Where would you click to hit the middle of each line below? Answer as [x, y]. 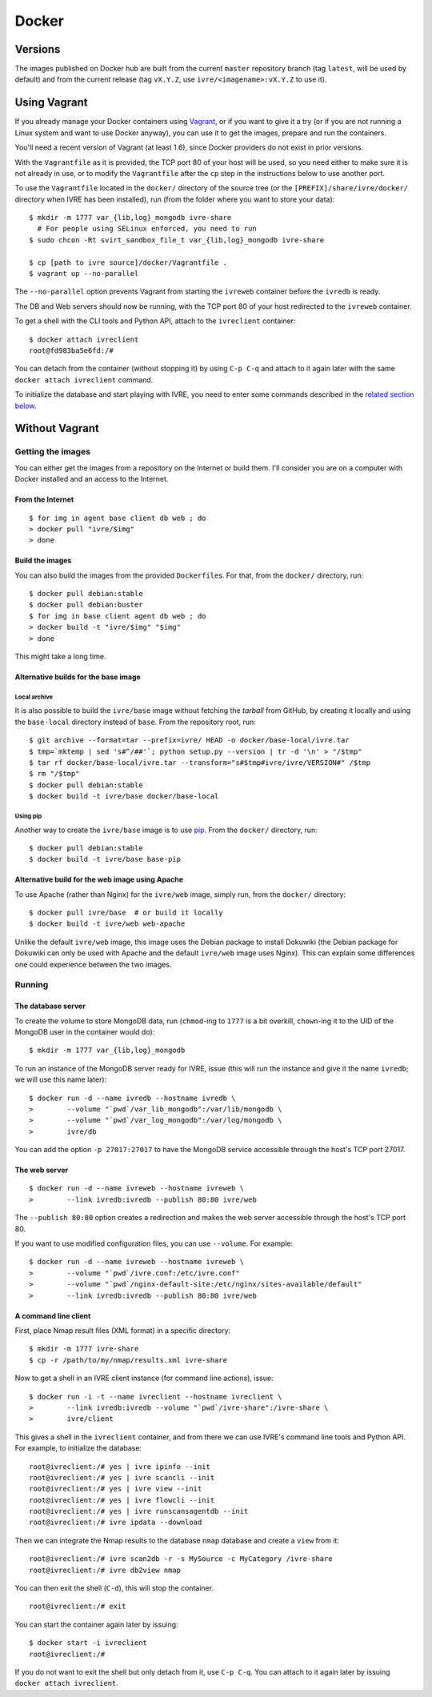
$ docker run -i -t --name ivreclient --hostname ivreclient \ [156, 1397]
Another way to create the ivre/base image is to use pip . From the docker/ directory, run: [166, 830]
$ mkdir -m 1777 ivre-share [84, 1349]
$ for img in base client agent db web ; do [118, 616]
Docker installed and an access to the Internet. [92, 479]
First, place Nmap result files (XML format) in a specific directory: [123, 1331]
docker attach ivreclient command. [84, 379]
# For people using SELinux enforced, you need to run [147, 229]
